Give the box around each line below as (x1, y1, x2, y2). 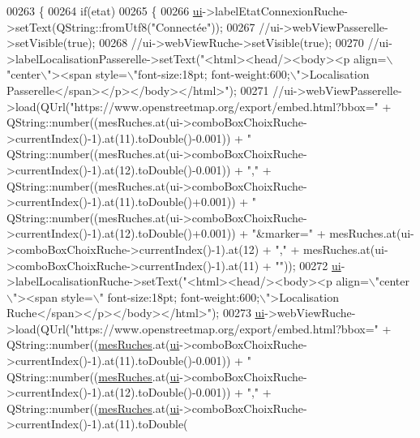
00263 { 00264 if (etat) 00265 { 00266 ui (6, 2, 203, 19)
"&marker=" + (251, 225, 326, 242)
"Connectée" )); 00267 (151, 18, 255, 35)
